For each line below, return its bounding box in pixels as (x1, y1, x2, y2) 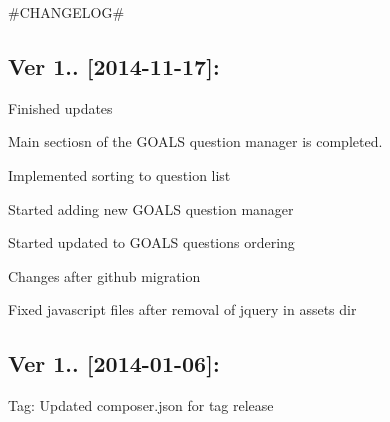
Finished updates (8, 97, 113, 118)
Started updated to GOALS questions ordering (8, 232, 295, 253)
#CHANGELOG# (8, 2, 125, 22)
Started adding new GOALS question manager (8, 198, 294, 219)
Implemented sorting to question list (8, 164, 231, 185)
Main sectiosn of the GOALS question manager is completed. (8, 131, 383, 152)
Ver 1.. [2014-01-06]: (8, 348, 220, 379)
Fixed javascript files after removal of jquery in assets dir (8, 299, 357, 320)
